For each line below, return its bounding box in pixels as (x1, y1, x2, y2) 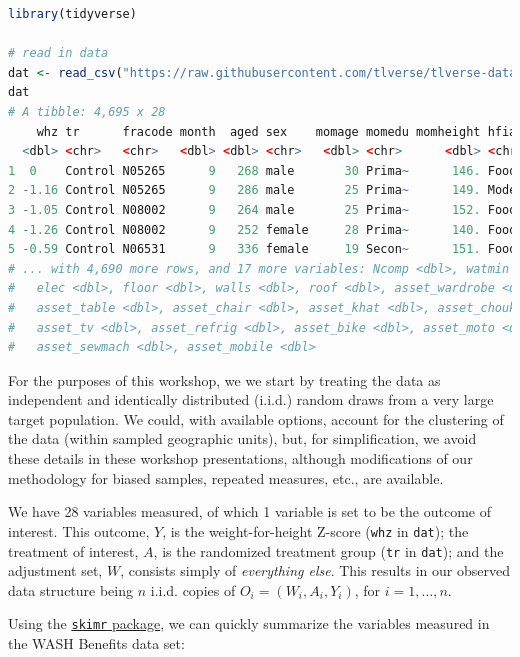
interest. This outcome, (8, 520, 150, 541)
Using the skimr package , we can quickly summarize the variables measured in (8, 613, 490, 634)
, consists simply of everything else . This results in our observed (120, 560, 510, 581)
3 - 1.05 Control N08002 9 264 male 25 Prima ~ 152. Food (8, 202, 517, 217)
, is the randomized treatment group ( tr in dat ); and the (153, 540, 504, 561)
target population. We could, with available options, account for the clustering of (8, 408, 504, 429)
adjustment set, (8, 560, 103, 581)
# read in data (8, 46, 109, 61)
